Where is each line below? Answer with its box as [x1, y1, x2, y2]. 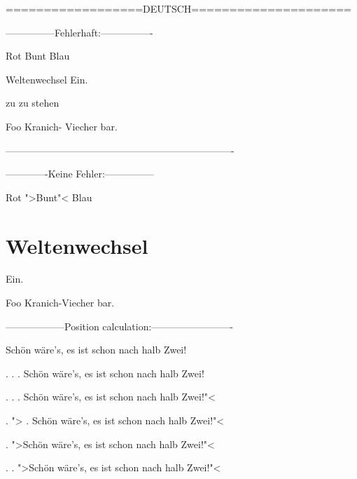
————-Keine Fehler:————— [6, 166, 154, 181]
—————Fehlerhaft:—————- [6, 25, 153, 39]
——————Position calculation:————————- [6, 318, 234, 333]
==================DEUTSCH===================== [6, 1, 352, 15]
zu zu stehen [6, 95, 59, 110]
